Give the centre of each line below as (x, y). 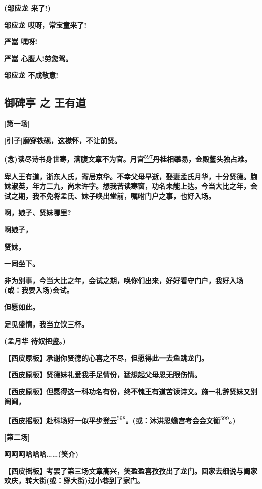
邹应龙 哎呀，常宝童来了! (46, 24)
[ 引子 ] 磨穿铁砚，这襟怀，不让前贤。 (63, 140)
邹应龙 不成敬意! (31, 75)
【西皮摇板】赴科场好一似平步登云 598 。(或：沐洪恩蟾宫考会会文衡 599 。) (120, 419)
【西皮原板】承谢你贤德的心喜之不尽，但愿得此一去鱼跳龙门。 (106, 357)
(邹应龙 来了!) (27, 8)
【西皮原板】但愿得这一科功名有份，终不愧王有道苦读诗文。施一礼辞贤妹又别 (131, 391)
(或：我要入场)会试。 (39, 290)
